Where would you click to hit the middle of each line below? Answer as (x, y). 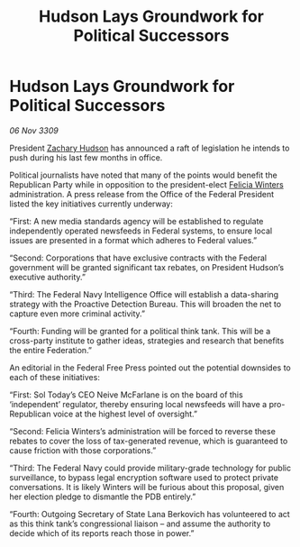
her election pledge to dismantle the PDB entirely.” (103, 497)
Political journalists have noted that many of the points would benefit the (143, 175)
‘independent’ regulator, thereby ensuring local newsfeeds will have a (138, 404)
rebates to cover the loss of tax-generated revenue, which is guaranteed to (149, 441)
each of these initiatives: (55, 377)
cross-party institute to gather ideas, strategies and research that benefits (147, 341)
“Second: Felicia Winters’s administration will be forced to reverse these (143, 431)
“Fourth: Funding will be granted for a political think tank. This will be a (140, 331)
